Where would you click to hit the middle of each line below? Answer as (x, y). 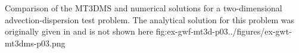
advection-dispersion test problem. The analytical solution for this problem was (149, 19)
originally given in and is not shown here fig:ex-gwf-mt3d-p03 (116, 31)
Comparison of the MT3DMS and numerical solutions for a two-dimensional (144, 8)
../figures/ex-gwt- (260, 31)
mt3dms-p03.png (35, 43)
